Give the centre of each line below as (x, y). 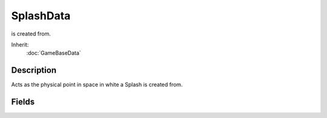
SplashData (41, 16)
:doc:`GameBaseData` (54, 53)
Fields (23, 102)
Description (34, 70)
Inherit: (20, 45)
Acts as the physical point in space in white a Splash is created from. (97, 85)
